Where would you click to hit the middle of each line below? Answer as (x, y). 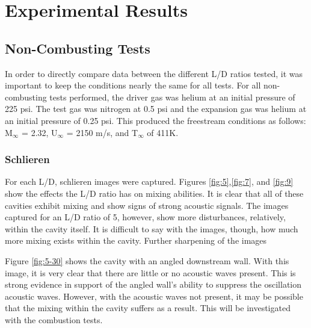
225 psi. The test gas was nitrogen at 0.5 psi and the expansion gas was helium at (156, 109)
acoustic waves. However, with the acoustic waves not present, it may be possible (154, 296)
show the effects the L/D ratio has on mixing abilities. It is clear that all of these (154, 193)
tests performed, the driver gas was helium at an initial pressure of (172, 97)
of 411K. (163, 132)
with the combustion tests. (54, 319)
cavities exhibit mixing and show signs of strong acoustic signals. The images (147, 205)
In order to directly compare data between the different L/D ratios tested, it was (154, 73)
